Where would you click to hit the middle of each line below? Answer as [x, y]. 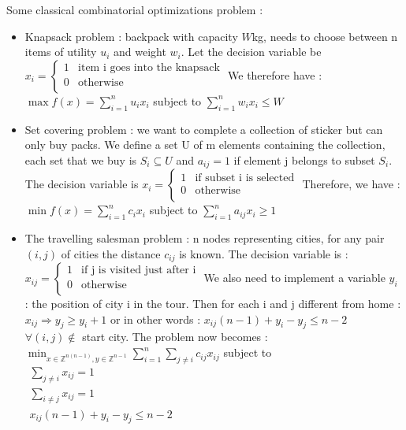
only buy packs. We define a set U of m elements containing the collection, [205, 145]
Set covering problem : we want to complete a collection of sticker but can [204, 129]
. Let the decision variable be [251, 52]
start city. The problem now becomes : [175, 337]
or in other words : [155, 319]
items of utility [61, 52]
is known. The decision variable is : [264, 253]
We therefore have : [275, 74]
